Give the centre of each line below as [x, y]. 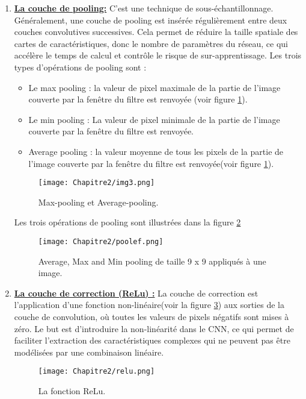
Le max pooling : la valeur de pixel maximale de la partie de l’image [155, 87]
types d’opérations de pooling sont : [80, 67]
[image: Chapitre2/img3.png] [96, 183]
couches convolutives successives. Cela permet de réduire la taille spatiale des [156, 32]
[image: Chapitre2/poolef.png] [101, 241]
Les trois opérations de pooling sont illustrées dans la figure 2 [127, 222]
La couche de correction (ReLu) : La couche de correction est [136, 293]
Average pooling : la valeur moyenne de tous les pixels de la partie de [156, 151]
